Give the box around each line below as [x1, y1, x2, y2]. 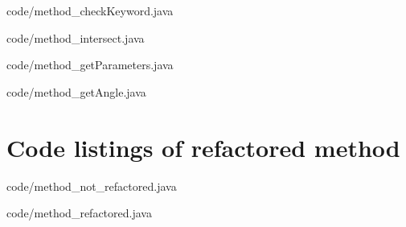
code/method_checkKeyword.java [6, 2, 174, 19]
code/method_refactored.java [6, 204, 152, 221]
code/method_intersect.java [6, 29, 145, 46]
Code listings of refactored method [6, 130, 400, 163]
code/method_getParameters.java [6, 56, 174, 73]
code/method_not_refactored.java [6, 177, 177, 194]
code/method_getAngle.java [6, 83, 146, 100]
